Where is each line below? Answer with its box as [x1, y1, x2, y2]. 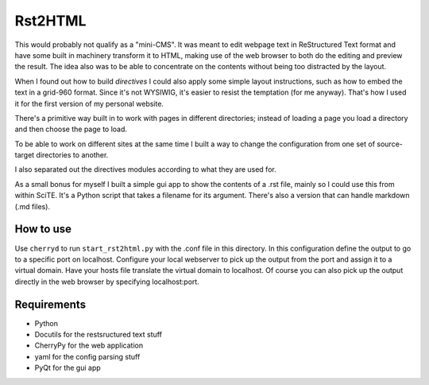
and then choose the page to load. [14, 124, 127, 134]
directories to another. [36, 150, 109, 160]
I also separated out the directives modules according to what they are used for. [14, 165, 277, 174]
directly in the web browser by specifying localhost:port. [14, 277, 200, 286]
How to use [14, 223, 71, 236]
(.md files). [14, 201, 51, 211]
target [14, 150, 35, 160]
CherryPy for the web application [34, 340, 143, 350]
